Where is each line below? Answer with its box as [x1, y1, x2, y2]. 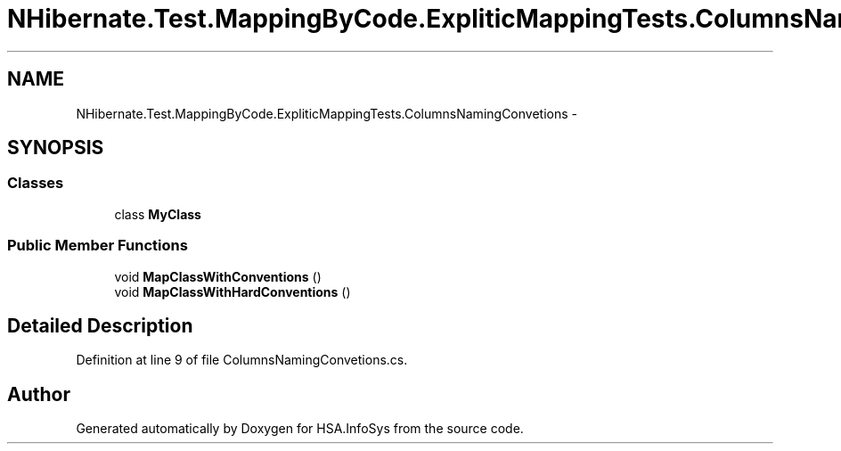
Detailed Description [7, 314, 193, 337]
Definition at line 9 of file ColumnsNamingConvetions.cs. [76, 352, 408, 368]
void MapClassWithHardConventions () [114, 283, 351, 299]
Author [7, 382, 70, 406]
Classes [7, 174, 64, 193]
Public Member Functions [7, 236, 188, 255]
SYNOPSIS [7, 136, 104, 160]
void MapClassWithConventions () [114, 268, 322, 284]
